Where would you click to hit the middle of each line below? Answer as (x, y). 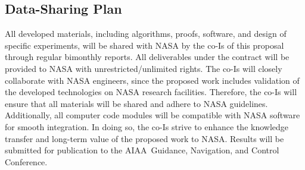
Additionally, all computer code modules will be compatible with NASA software (152, 115)
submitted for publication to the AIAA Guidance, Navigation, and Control (142, 150)
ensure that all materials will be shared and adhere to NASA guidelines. (136, 103)
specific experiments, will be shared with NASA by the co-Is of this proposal (144, 45)
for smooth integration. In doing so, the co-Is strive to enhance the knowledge (147, 126)
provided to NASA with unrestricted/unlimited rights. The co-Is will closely (144, 68)
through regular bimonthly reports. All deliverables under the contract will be (147, 57)
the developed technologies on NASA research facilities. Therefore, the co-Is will (151, 92)
